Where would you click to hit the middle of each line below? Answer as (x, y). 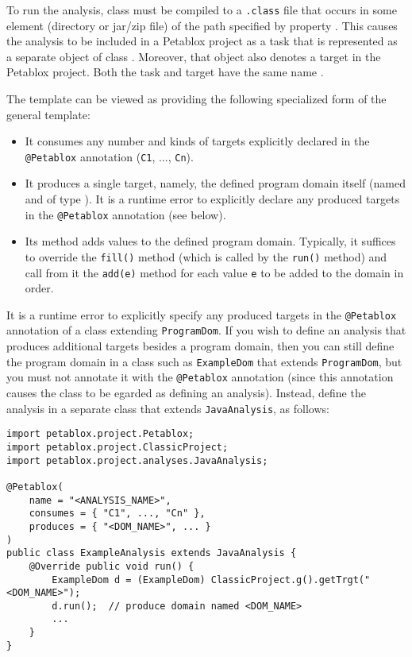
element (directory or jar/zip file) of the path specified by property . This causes (202, 25)
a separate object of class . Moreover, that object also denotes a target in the (194, 56)
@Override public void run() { (112, 566)
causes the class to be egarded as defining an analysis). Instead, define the (186, 393)
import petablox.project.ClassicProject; (117, 447)
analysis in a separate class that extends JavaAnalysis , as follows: (168, 408)
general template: (48, 114)
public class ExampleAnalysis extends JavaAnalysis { (152, 553)
